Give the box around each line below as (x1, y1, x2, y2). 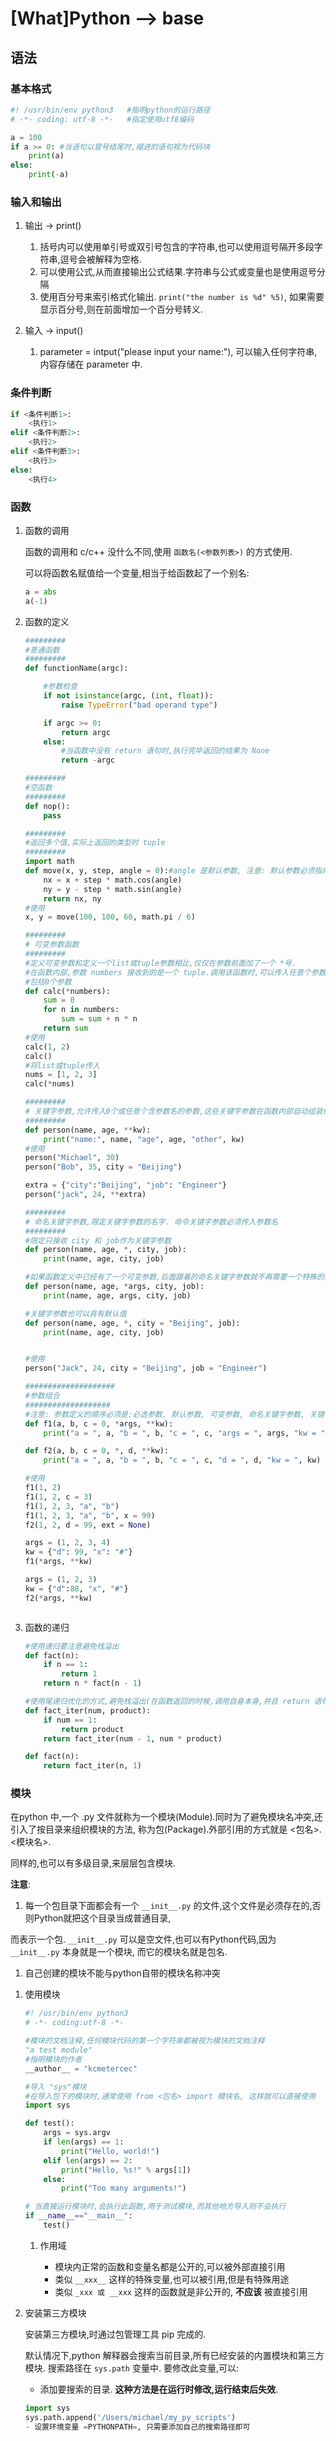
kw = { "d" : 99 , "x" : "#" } (24, 1547, 133, 1557)
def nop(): (24, 801, 71, 811)
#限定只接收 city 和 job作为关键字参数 (24, 1235, 172, 1246)
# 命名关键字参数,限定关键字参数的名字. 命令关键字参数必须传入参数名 (24, 1217, 279, 1227)
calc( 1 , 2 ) (24, 1042, 71, 1052)
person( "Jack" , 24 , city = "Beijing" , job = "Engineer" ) (24, 1363, 268, 1374)
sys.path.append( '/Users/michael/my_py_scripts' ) (24, 2412, 237, 2422)
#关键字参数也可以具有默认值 (24, 1308, 127, 1319)
